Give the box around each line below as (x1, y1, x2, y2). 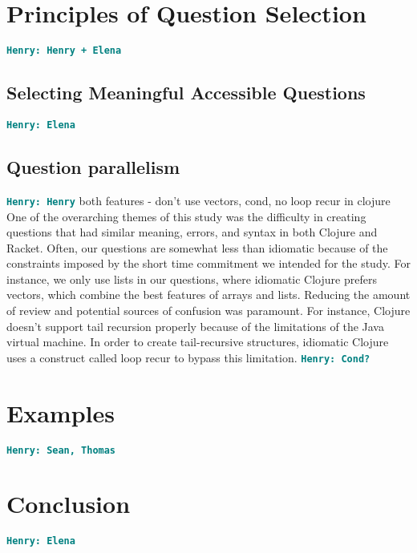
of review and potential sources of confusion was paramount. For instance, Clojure (6, 302, 411, 319)
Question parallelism (6, 155, 180, 180)
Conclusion (6, 487, 131, 520)
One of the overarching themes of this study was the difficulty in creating (6, 208, 366, 224)
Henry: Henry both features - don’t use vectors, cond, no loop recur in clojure (6, 192, 391, 208)
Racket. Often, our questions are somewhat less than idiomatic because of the (6, 239, 388, 256)
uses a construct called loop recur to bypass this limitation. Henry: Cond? (6, 349, 370, 365)
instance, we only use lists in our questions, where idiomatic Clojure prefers (6, 270, 377, 287)
